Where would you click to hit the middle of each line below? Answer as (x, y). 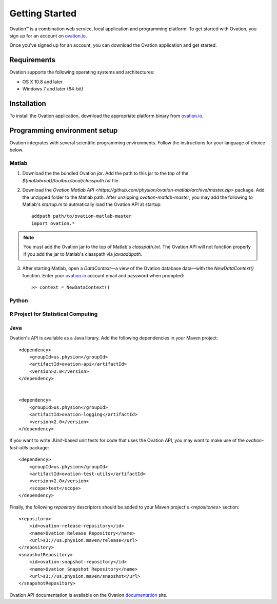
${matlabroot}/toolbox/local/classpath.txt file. (71, 180)
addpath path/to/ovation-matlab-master (82, 216)
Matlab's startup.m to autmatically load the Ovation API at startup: (92, 204)
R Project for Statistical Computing (54, 314)
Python (19, 300)
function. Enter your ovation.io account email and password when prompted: (103, 275)
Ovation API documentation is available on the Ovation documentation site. (88, 595)
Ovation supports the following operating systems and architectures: (82, 72)
